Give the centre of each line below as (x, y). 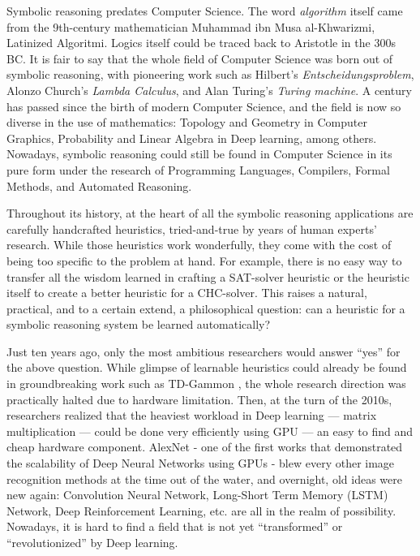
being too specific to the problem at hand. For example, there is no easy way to (204, 260)
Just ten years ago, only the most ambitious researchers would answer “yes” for (204, 351)
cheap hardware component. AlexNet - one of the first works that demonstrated (205, 447)
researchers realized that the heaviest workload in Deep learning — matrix (192, 415)
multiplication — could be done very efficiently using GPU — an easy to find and (210, 431)
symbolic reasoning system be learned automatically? (139, 324)
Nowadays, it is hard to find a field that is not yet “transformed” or (175, 526)
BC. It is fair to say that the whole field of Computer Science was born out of (200, 58)
